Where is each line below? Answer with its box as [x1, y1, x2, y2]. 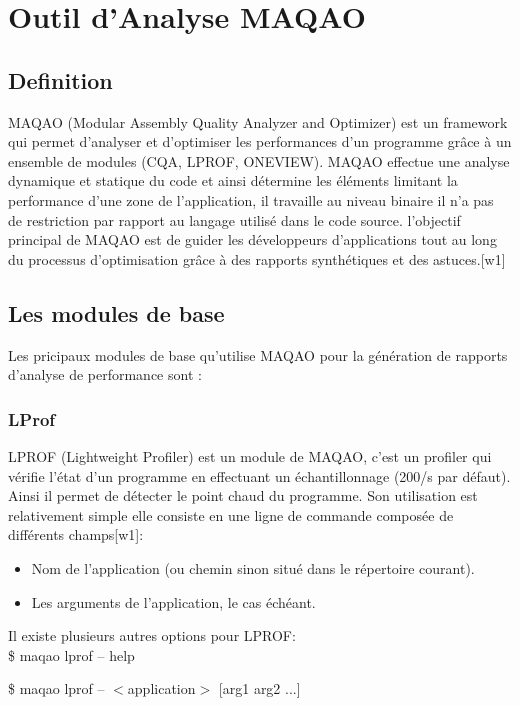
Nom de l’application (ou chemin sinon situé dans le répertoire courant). [31, 557, 475, 578]
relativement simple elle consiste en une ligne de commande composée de [8, 504, 454, 525]
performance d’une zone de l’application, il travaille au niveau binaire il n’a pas [8, 189, 494, 210]
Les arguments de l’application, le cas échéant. [31, 591, 316, 612]
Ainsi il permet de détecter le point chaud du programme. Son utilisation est [8, 485, 478, 506]
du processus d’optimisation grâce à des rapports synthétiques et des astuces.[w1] [8, 248, 506, 269]
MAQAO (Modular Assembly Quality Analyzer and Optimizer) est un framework [8, 111, 508, 132]
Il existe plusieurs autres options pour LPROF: [8, 625, 296, 646]
